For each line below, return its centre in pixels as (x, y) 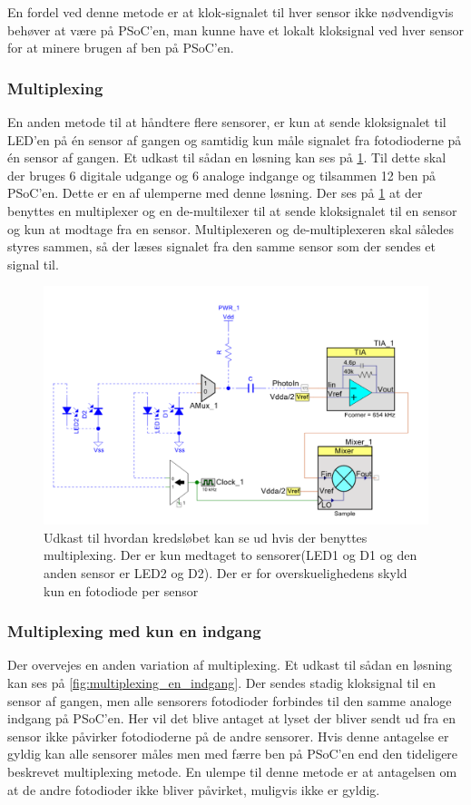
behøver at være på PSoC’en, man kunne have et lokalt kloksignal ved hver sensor (236, 29)
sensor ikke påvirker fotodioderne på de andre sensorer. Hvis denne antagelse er (228, 736)
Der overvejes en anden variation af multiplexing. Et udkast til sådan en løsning (230, 665)
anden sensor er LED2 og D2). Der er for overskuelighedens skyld (226, 573)
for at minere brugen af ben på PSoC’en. (121, 48)
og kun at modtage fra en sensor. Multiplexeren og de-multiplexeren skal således (231, 228)
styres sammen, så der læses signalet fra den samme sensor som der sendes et (222, 246)
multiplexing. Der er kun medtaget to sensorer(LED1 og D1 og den (231, 555)
